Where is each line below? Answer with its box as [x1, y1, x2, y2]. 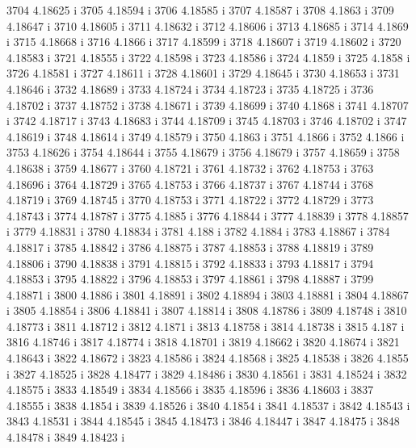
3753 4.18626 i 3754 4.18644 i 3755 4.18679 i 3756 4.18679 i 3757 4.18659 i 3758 [6, 144, 400, 161]
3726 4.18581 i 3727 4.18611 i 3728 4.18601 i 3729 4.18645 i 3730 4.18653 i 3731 [6, 65, 400, 82]
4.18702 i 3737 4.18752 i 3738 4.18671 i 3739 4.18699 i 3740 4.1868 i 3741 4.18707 [6, 96, 409, 113]
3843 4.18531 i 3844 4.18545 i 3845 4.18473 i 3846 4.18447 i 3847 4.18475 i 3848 [6, 412, 400, 429]
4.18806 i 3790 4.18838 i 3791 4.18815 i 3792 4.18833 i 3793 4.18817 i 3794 [6, 254, 374, 271]
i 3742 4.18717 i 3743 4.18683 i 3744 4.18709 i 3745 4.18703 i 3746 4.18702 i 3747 [6, 112, 407, 129]
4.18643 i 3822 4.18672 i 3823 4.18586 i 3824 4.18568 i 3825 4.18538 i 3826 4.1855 [6, 350, 409, 366]
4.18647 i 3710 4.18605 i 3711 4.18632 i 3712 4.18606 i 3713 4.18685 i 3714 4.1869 [6, 17, 409, 34]
